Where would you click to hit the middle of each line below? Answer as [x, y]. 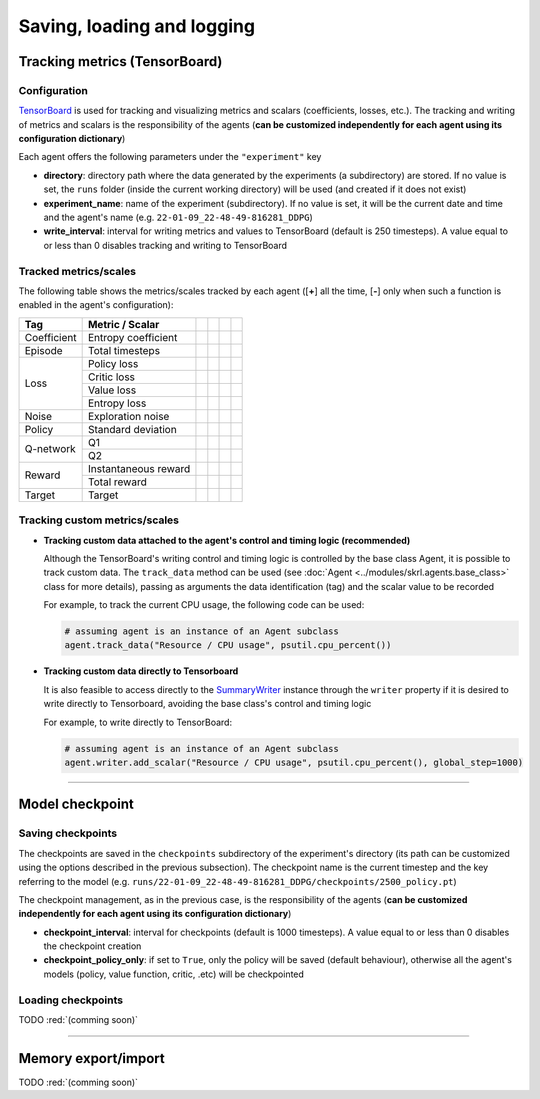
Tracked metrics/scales [77, 271]
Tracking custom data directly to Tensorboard [141, 671]
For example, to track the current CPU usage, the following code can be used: [204, 605]
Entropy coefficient [132, 337]
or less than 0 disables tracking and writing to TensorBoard [165, 245]
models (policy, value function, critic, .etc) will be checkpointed [174, 974]
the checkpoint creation [92, 946]
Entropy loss [117, 403]
